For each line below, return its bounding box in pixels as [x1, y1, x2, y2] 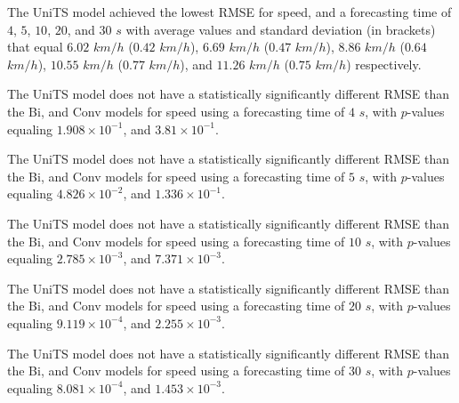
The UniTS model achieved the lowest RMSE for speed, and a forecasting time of [7, 3, 452, 20]
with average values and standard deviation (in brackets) [125, 20, 436, 38]
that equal [7, 37, 63, 56]
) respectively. [346, 54, 422, 73]
